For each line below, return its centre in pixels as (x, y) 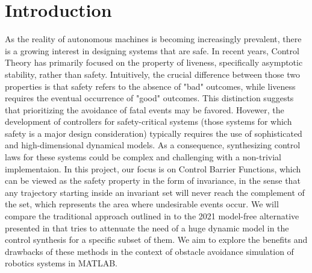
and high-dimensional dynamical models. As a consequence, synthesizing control (153, 145)
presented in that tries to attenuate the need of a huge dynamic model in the (147, 227)
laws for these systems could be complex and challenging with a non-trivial (143, 157)
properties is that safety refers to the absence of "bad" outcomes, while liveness (150, 86)
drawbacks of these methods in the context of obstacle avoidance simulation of (149, 251)
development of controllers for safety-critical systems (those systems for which (148, 121)
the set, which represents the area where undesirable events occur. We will (142, 204)
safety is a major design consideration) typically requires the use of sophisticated (154, 133)
